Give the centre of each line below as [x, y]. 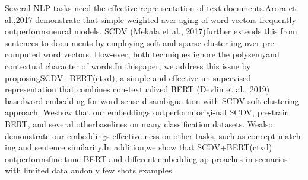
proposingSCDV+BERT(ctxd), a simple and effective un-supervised [128, 77]
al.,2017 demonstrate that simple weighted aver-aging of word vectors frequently [150, 19]
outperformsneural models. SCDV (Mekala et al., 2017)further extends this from [151, 31]
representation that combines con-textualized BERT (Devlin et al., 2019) [137, 89]
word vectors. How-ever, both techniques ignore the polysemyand [161, 54]
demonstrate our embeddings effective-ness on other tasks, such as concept [140, 135]
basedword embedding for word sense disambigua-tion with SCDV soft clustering [152, 100]
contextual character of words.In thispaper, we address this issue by [128, 65]
